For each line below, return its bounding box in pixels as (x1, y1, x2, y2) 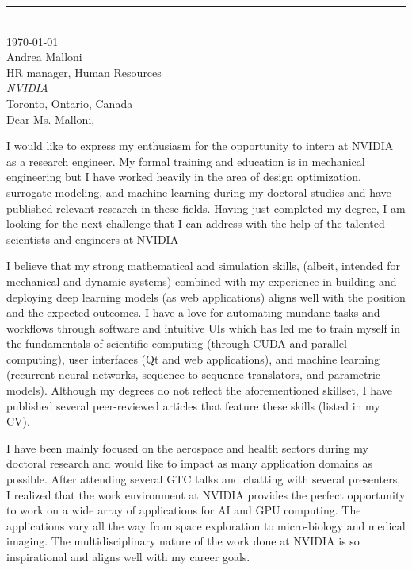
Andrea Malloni (6, 48, 82, 65)
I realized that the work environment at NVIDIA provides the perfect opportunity (6, 486, 406, 503)
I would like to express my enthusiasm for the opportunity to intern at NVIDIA (6, 137, 394, 154)
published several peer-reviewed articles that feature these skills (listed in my (6, 397, 380, 414)
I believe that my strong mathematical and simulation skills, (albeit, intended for (6, 257, 401, 274)
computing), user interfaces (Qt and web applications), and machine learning (6, 350, 380, 367)
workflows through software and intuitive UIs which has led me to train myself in (6, 319, 401, 336)
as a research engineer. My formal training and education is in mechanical (6, 152, 365, 169)
